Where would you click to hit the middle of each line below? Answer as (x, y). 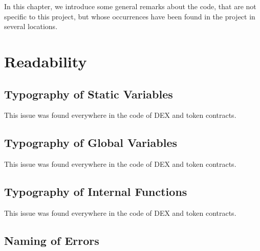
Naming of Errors (52, 240)
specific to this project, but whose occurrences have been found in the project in (130, 16)
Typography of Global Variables (91, 143)
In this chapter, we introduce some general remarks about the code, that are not (130, 6)
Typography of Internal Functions (96, 192)
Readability (46, 61)
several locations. (31, 26)
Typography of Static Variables (89, 94)
